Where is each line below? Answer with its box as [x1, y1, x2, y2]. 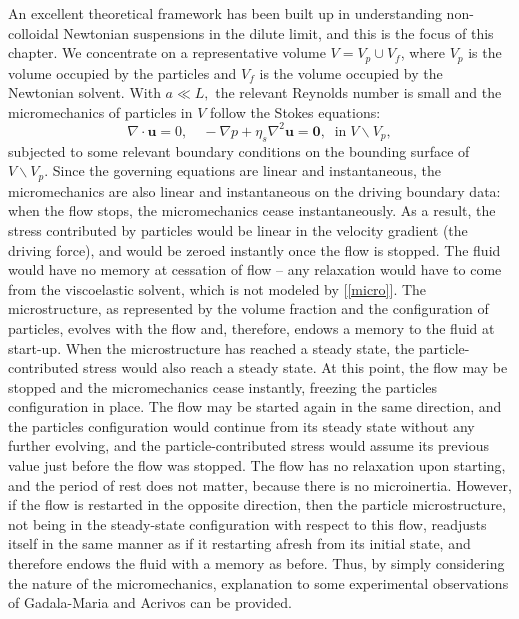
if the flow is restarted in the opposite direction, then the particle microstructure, [8, 494, 506, 515]
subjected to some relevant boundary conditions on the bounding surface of [8, 140, 470, 161]
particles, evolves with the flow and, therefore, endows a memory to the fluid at [8, 317, 495, 338]
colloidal [8, 22, 59, 43]
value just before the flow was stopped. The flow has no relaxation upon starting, [8, 455, 506, 476]
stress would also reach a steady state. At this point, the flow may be [83, 357, 508, 378]
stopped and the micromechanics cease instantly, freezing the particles [8, 376, 438, 397]
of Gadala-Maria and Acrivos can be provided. [8, 592, 292, 613]
